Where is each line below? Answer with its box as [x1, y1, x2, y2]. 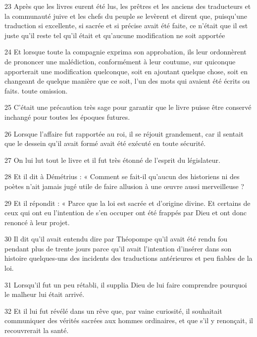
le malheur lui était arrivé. [4, 289, 85, 299]
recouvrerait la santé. [4, 325, 69, 336]
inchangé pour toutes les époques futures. [4, 111, 130, 122]
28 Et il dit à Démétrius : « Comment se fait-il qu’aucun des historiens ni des [4, 171, 240, 182]
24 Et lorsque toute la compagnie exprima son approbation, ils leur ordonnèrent [4, 47, 247, 57]
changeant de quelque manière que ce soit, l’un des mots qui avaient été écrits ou [4, 76, 250, 86]
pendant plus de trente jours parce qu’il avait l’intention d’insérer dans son [4, 243, 232, 253]
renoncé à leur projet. [4, 217, 70, 227]
